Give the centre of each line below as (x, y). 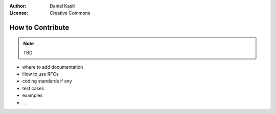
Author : (18, 6)
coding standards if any (47, 81)
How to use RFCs (40, 74)
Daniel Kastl (62, 6)
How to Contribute (39, 28)
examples (32, 95)
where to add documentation (53, 67)
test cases (33, 88)
